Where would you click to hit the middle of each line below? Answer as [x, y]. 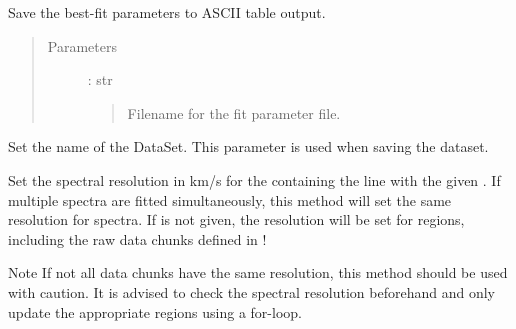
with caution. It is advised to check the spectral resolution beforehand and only [251, 291]
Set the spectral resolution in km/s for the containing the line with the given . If [254, 179]
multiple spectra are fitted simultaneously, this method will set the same [230, 199]
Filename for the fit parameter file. [234, 112]
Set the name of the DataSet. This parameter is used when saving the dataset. [248, 146]
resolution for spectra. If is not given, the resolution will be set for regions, [236, 219]
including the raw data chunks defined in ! [137, 238]
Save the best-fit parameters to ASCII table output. [167, 12]
